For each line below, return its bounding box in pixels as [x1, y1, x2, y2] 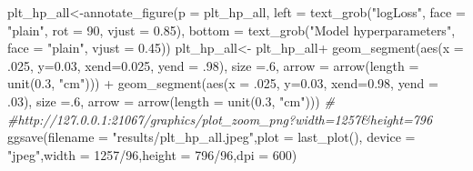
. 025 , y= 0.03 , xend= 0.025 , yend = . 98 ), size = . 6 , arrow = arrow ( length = [7, 55, 419, 75]
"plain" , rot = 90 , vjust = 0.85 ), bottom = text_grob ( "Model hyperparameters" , [7, 20, 456, 39]
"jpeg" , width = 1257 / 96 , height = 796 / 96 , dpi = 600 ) [7, 145, 297, 164]
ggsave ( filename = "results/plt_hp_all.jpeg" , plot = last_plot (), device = [7, 127, 416, 146]
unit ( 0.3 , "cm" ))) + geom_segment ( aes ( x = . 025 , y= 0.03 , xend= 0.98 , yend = [7, 74, 438, 93]
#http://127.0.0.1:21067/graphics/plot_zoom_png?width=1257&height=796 [7, 109, 433, 128]
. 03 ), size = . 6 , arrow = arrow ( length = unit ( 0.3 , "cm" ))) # [7, 91, 335, 110]
